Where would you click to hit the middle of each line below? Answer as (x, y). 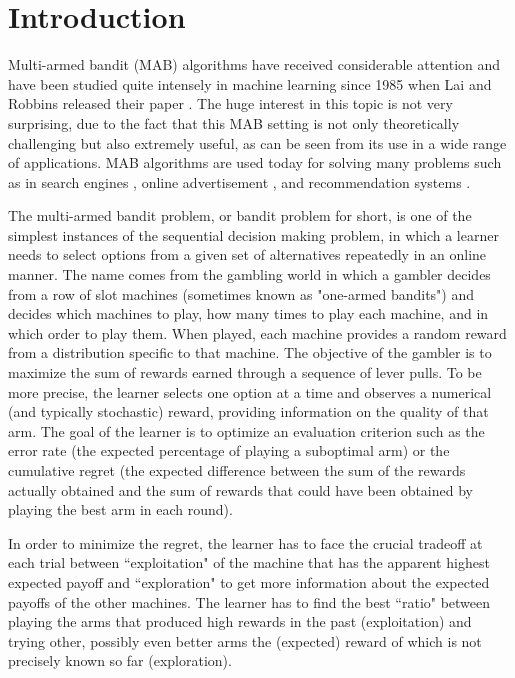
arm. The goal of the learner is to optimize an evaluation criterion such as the (246, 430)
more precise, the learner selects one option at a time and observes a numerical (250, 391)
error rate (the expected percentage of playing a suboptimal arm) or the (229, 450)
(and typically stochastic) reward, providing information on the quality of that (248, 411)
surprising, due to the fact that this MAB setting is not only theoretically (234, 122)
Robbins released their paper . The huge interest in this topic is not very (230, 103)
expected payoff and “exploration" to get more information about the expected (249, 581)
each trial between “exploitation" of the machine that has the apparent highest (249, 562)
